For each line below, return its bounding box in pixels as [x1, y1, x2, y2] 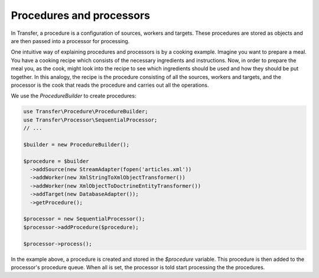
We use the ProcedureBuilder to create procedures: [11, 92, 136, 100]
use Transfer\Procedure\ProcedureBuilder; [23, 108, 148, 115]
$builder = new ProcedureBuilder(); [23, 141, 130, 148]
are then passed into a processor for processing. [11, 37, 130, 44]
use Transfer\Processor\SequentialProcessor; [23, 116, 158, 123]
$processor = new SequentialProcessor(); [23, 215, 145, 223]
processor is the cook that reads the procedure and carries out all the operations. [11, 81, 209, 89]
